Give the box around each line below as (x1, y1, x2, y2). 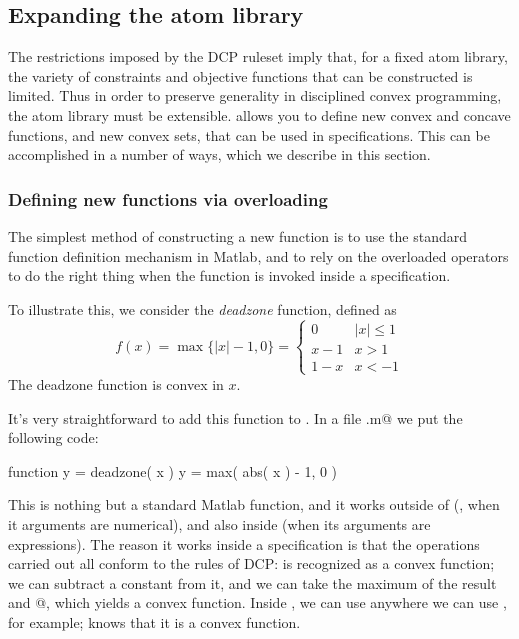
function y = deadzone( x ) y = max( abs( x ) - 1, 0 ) (8, 460, 338, 481)
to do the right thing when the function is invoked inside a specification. (8, 265, 451, 286)
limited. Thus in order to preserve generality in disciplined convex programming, (8, 85, 502, 106)
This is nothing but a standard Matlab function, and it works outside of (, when (8, 494, 500, 515)
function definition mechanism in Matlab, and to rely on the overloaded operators (8, 245, 509, 266)
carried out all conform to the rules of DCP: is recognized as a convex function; (8, 553, 495, 574)
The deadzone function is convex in (8, 373, 224, 394)
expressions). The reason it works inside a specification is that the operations (8, 533, 480, 554)
